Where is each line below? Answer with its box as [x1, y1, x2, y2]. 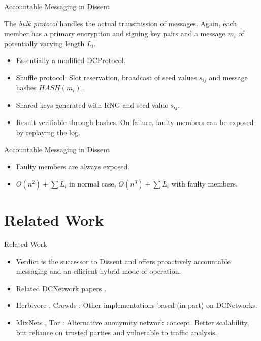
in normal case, [69, 178, 116, 189]
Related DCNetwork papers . [16, 283, 106, 293]
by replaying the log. [16, 127, 80, 138]
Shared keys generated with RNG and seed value [16, 100, 168, 110]
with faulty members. [171, 178, 238, 189]
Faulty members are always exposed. [16, 161, 130, 172]
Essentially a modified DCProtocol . [16, 55, 126, 66]
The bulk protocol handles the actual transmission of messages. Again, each [4, 18, 237, 28]
